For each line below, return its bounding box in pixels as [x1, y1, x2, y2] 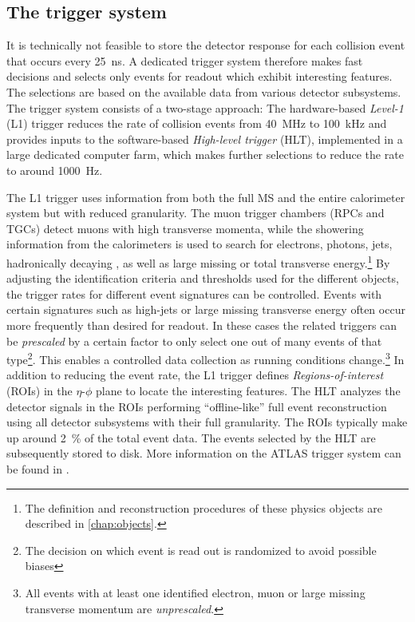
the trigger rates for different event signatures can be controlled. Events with [6, 285, 382, 302]
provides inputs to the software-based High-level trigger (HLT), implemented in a [6, 130, 403, 147]
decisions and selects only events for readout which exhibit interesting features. [6, 68, 393, 85]
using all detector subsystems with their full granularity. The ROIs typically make [6, 414, 408, 430]
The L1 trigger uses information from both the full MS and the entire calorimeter [6, 188, 405, 205]
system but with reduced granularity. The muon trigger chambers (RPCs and [6, 204, 385, 221]
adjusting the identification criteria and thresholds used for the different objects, [6, 270, 399, 287]
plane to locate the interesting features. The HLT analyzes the [96, 382, 401, 398]
